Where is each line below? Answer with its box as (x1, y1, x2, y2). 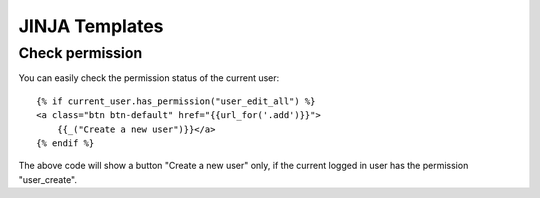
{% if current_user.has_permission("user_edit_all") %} (36, 95, 316, 107)
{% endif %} (36, 137, 95, 149)
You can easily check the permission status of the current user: (18, 72, 280, 84)
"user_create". (18, 173, 78, 185)
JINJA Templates (18, 15, 164, 37)
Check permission (18, 44, 143, 62)
